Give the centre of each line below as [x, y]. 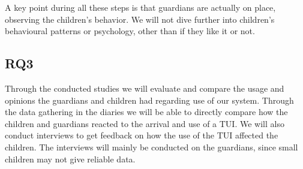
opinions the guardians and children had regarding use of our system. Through [149, 100]
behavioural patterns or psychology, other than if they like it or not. [130, 31]
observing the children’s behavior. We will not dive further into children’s [140, 19]
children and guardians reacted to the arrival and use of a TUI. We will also [145, 123]
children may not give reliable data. [70, 159]
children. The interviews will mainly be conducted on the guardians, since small [151, 147]
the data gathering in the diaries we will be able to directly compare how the [146, 112]
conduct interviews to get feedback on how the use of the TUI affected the [142, 135]
